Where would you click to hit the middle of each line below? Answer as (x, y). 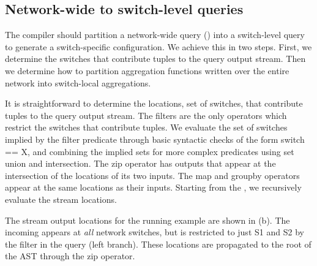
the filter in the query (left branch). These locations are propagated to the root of (158, 244)
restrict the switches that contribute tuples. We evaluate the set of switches (146, 127)
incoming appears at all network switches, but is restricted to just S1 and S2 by (155, 232)
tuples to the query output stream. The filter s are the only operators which (146, 115)
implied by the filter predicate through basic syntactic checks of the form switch (155, 139)
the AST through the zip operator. (70, 256)
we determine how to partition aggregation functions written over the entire (147, 70)
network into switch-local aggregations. (78, 82)
